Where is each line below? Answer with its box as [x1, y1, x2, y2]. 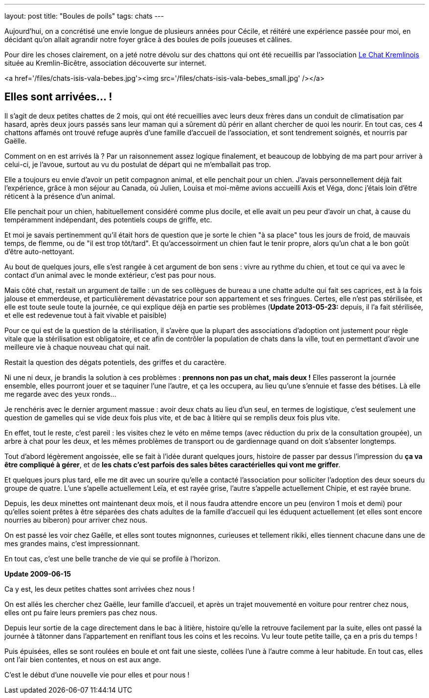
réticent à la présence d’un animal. [4, 192, 115, 200]
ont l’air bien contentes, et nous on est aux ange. [4, 655, 161, 664]
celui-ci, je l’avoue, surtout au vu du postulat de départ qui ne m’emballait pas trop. [4, 160, 271, 168]
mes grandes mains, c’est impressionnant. [4, 539, 140, 548]
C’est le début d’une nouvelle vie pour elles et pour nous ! [4, 670, 190, 679]
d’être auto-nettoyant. [4, 247, 74, 256]
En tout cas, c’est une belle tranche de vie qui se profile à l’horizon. [4, 554, 221, 563]
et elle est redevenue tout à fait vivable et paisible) [4, 311, 167, 319]
